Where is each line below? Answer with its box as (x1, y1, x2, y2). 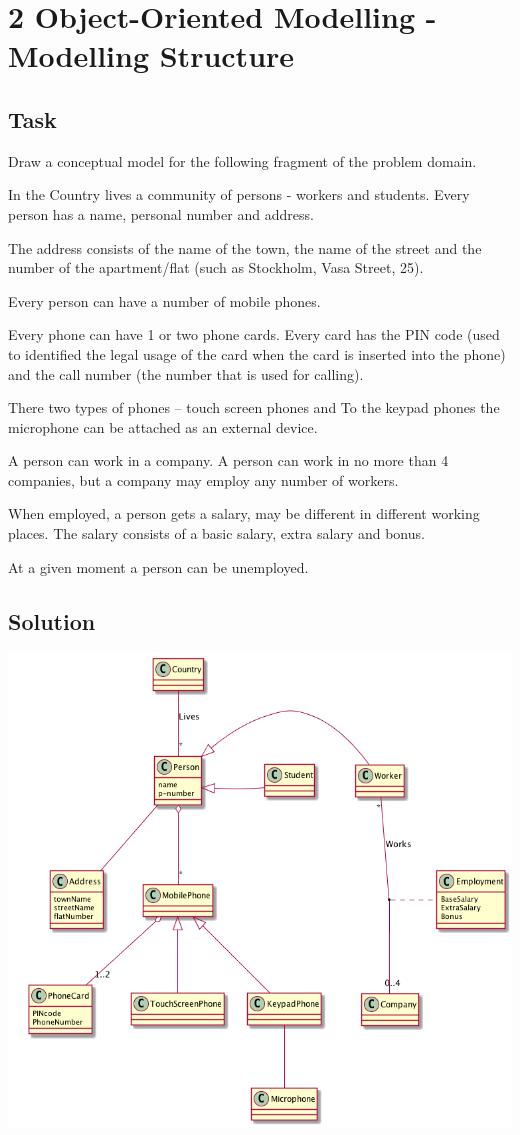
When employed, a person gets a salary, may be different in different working (8, 503, 480, 524)
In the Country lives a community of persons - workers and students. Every (8, 184, 470, 205)
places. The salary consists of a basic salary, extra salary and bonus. (8, 523, 425, 544)
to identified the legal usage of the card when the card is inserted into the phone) (8, 343, 506, 364)
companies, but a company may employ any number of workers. (8, 469, 399, 490)
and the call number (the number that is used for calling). (8, 363, 364, 384)
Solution (8, 605, 96, 636)
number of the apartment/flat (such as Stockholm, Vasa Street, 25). (8, 257, 424, 278)
